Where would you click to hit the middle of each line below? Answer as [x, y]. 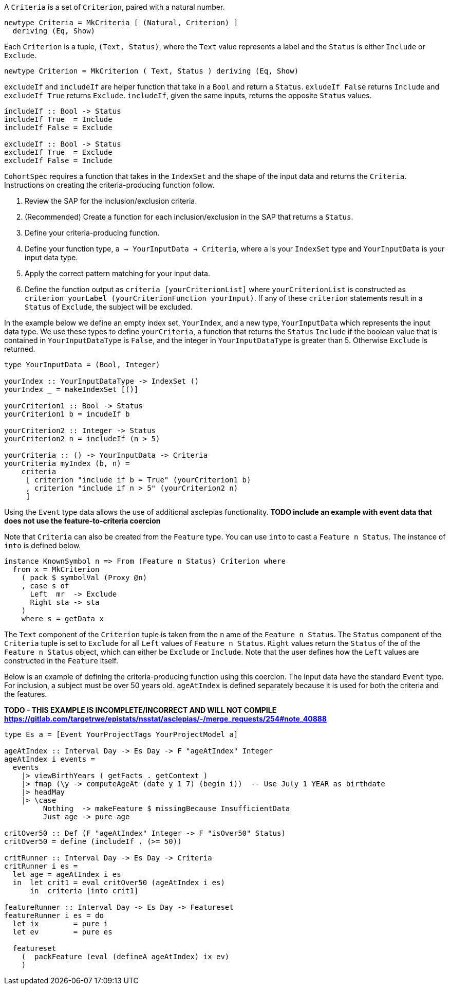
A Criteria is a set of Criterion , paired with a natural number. [115, 7]
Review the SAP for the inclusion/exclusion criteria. [111, 201]
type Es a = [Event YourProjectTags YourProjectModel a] [121, 734]
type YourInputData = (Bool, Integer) [82, 365]
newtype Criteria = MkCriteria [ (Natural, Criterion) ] [121, 23]
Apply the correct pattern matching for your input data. [117, 273]
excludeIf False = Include [58, 160]
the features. [26, 694]
